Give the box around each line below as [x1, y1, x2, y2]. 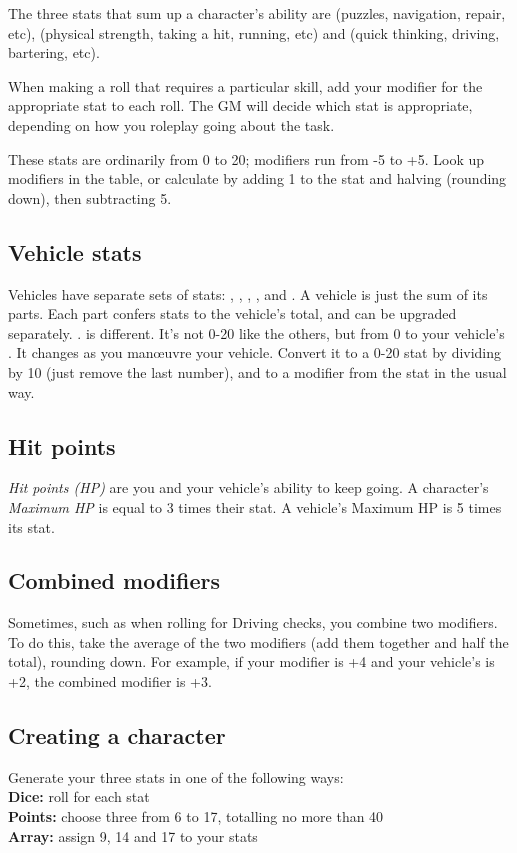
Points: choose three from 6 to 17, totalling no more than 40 [8, 806, 384, 827]
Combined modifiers [8, 565, 220, 596]
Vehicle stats [8, 236, 142, 267]
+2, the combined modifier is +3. [8, 671, 212, 692]
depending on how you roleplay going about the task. [8, 114, 335, 135]
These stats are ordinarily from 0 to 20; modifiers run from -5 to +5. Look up [8, 148, 484, 169]
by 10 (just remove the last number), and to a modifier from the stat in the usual [8, 361, 507, 382]
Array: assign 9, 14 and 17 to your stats [8, 825, 258, 846]
